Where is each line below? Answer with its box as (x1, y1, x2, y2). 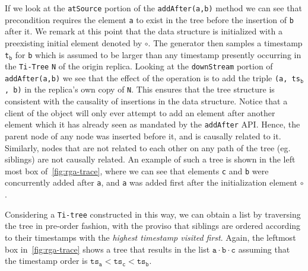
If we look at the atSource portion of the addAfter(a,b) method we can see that (5, 2, 302, 14)
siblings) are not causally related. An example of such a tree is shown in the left (5, 153, 296, 165)
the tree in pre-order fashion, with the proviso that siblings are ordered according (5, 219, 301, 232)
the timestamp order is (5, 254, 88, 267)
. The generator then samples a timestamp (148, 36, 303, 49)
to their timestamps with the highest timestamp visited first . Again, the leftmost (5, 231, 296, 243)
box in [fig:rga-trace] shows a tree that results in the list (5, 243, 210, 255)
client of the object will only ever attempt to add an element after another (5, 106, 275, 119)
